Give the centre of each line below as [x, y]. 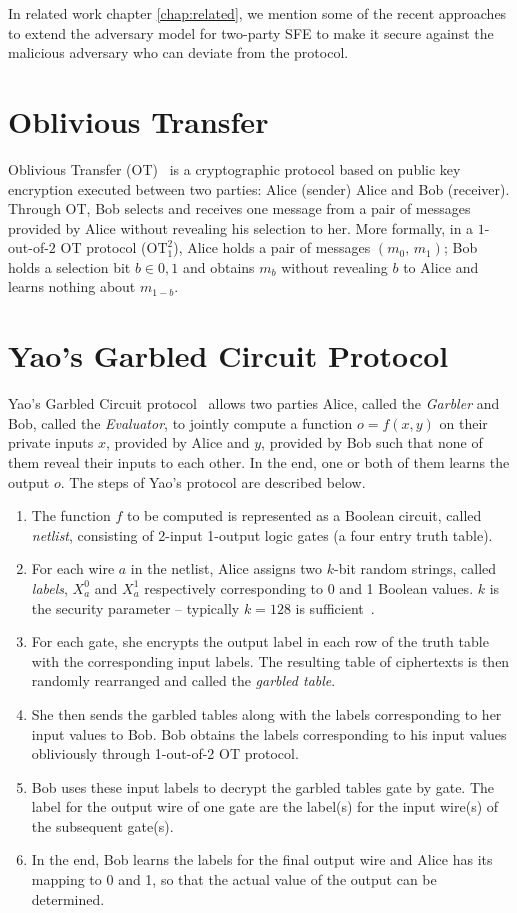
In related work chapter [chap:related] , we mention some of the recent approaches [257, 13]
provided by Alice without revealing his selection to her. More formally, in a [241, 227]
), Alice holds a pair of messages [272, 247]
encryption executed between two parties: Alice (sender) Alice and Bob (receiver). [259, 188]
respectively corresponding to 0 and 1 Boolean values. [309, 587]
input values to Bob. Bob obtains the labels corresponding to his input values [269, 733]
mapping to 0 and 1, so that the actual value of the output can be [234, 879]
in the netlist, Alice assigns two [226, 568]
